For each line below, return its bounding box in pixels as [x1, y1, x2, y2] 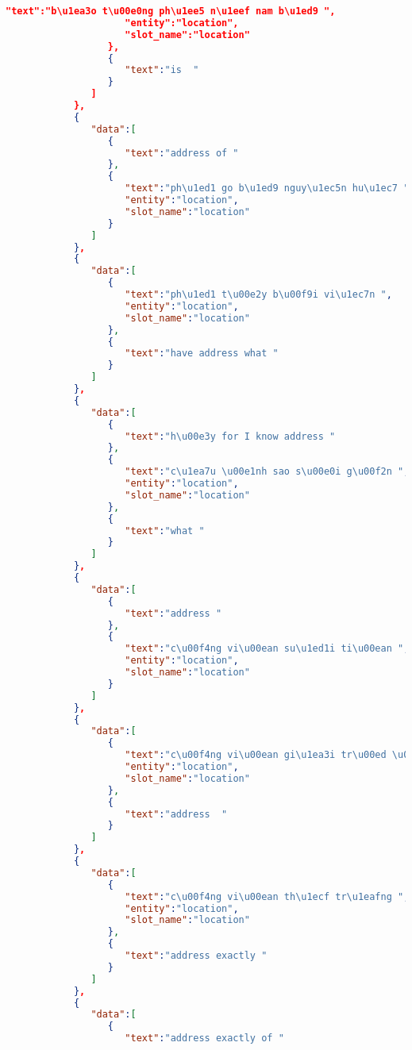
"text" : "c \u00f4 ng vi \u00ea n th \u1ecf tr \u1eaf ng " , [125, 890, 410, 902]
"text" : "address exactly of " [125, 1033, 284, 1044]
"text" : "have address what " [125, 348, 279, 360]
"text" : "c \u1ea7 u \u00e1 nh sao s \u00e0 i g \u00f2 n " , [125, 466, 410, 478]
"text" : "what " [125, 525, 205, 537]
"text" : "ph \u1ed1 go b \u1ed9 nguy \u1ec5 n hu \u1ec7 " [125, 183, 410, 194]
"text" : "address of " [125, 147, 239, 159]
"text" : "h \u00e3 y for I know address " [125, 430, 336, 442]
